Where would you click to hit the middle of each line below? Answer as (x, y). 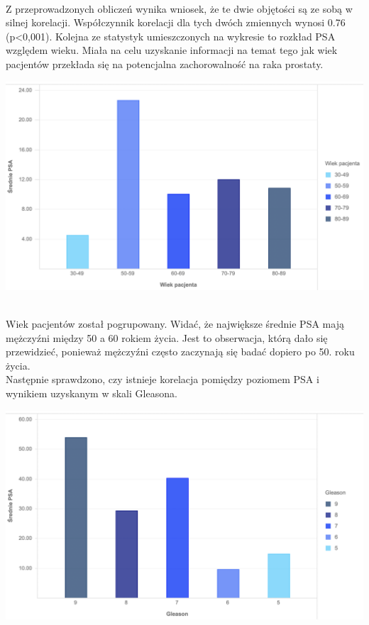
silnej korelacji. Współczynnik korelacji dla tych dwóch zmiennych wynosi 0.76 (176, 22)
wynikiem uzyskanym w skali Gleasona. (92, 393)
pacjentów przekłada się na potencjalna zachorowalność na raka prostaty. (165, 63)
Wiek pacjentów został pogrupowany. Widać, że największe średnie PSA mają (175, 324)
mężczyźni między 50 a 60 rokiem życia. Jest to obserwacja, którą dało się (167, 337)
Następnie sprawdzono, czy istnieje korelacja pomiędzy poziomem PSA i (163, 379)
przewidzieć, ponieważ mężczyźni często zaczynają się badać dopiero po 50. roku (180, 352)
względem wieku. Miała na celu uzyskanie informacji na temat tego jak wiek (172, 50)
